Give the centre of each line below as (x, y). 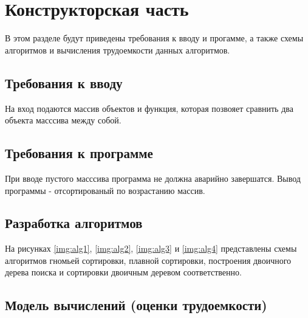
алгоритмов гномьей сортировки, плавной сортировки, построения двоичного (148, 260)
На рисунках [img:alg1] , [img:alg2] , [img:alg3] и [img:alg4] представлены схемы (151, 248)
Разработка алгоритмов (74, 223)
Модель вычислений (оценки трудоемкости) (136, 305)
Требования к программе (79, 153)
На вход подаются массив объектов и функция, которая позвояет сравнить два (149, 108)
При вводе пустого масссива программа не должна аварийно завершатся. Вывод (153, 178)
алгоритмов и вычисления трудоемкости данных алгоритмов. (118, 50)
